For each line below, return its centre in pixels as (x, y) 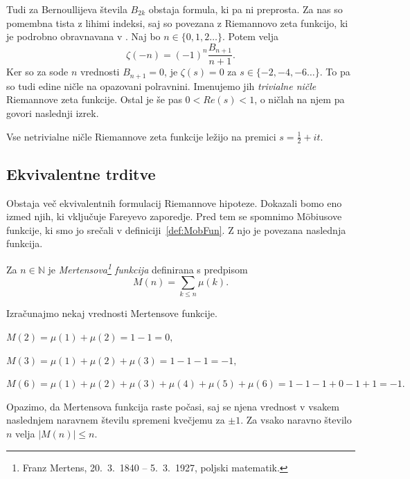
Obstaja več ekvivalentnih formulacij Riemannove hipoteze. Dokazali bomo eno (174, 202)
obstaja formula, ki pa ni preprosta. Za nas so (246, 9)
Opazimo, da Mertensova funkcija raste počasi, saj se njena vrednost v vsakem (173, 406)
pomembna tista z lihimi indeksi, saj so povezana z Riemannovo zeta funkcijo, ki (177, 22)
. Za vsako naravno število (296, 420)
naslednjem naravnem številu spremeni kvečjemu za (116, 420)
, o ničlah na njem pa (300, 99)
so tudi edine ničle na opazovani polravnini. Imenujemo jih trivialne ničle (161, 85)
